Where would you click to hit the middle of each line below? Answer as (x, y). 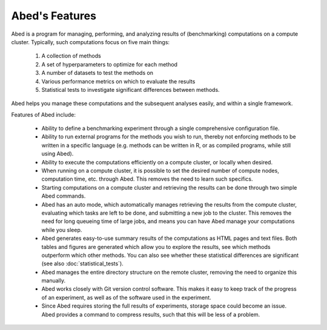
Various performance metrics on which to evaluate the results (118, 81)
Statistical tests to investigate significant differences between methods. (131, 89)
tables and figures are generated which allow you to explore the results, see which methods (156, 247)
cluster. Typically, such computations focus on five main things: (90, 42)
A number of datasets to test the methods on (97, 73)
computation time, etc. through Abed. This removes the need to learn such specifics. (147, 179)
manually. (54, 280)
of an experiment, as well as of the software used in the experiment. (126, 297)
